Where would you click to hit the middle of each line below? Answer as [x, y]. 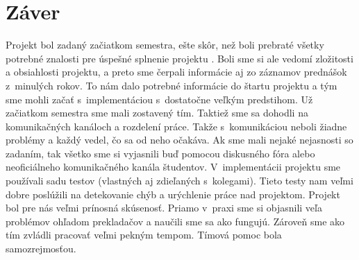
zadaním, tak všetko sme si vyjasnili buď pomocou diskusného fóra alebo [160, 153]
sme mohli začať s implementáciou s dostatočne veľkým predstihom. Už [159, 99]
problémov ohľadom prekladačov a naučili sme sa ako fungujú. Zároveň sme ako [175, 221]
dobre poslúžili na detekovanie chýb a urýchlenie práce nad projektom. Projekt [173, 194]
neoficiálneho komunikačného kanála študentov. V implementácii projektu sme [173, 167]
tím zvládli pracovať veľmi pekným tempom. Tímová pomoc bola [144, 235]
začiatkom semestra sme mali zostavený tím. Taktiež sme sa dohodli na [157, 113]
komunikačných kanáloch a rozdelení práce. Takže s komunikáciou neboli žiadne [176, 126]
